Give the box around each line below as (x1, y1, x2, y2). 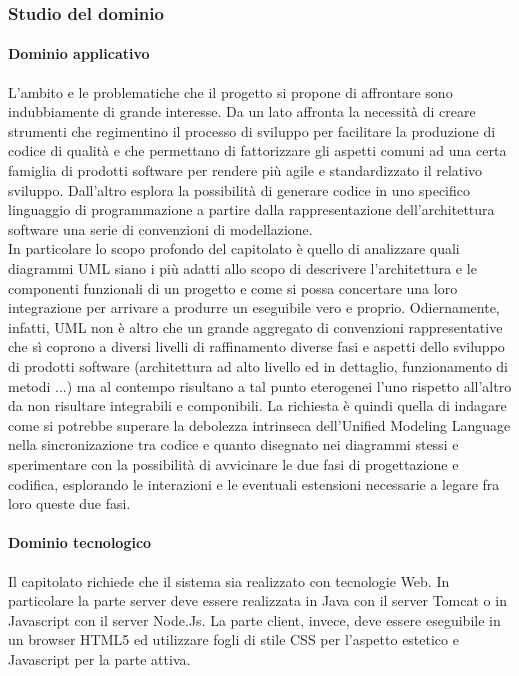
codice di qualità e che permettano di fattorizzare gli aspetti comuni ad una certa (8, 140, 507, 161)
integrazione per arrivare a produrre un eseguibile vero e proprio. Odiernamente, (8, 297, 500, 318)
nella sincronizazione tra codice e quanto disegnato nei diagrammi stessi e (8, 434, 459, 455)
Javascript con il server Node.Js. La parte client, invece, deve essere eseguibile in (8, 609, 501, 630)
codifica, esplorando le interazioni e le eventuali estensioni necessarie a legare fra (8, 473, 500, 494)
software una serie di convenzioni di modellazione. (8, 218, 313, 239)
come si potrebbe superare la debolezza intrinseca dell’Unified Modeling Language (8, 414, 511, 435)
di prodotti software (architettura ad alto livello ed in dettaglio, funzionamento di (8, 355, 509, 376)
